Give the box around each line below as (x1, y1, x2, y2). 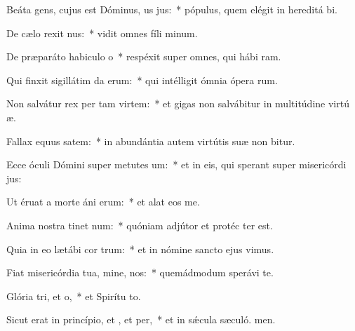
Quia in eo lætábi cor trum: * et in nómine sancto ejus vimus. (6, 241, 274, 256)
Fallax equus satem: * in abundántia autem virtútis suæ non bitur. (6, 133, 295, 148)
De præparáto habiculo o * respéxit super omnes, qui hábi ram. (6, 49, 281, 64)
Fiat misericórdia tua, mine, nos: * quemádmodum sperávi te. (6, 265, 274, 280)
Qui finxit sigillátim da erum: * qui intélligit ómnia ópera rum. (6, 72, 278, 87)
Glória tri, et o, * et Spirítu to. (6, 288, 141, 303)
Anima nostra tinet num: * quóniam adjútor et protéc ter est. (6, 217, 273, 232)
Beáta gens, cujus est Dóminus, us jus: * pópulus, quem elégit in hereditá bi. (6, 2, 337, 16)
